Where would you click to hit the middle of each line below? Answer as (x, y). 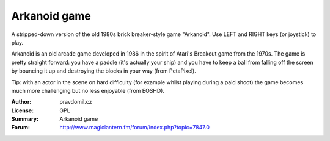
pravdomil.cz (76, 102)
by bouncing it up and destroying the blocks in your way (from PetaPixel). (104, 71)
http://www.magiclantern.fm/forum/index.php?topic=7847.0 (135, 128)
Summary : (25, 119)
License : (22, 110)
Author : (21, 102)
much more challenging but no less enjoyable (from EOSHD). (88, 90)
